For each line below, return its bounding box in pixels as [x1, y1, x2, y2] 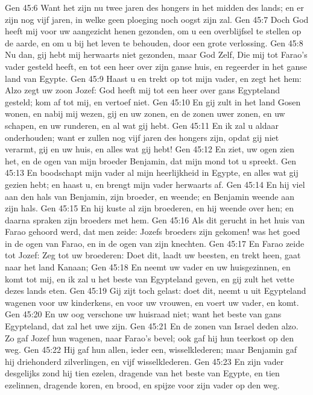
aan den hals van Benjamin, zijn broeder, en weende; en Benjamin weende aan [5, 190, 295, 202]
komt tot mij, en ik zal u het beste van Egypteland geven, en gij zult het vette [5, 272, 294, 285]
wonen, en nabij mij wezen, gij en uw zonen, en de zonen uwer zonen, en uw [5, 107, 285, 120]
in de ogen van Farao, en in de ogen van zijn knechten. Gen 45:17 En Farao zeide [5, 237, 305, 249]
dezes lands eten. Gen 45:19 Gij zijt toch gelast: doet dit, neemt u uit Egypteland [5, 284, 306, 297]
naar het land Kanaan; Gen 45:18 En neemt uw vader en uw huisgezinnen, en [5, 261, 291, 273]
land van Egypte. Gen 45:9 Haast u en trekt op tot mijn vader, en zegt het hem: [5, 72, 302, 84]
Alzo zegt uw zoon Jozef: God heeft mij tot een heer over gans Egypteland [5, 84, 280, 96]
